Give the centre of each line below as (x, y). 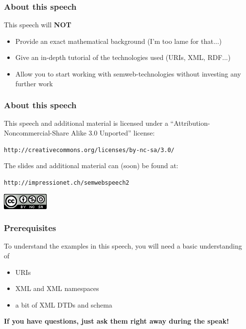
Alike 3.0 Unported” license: (113, 133)
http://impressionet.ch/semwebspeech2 (67, 183)
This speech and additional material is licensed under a (86, 123)
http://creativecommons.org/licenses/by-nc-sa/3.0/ (89, 150)
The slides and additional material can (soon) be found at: (91, 165)
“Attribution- (190, 123)
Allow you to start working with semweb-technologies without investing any (128, 74)
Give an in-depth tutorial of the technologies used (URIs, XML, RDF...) (123, 57)
